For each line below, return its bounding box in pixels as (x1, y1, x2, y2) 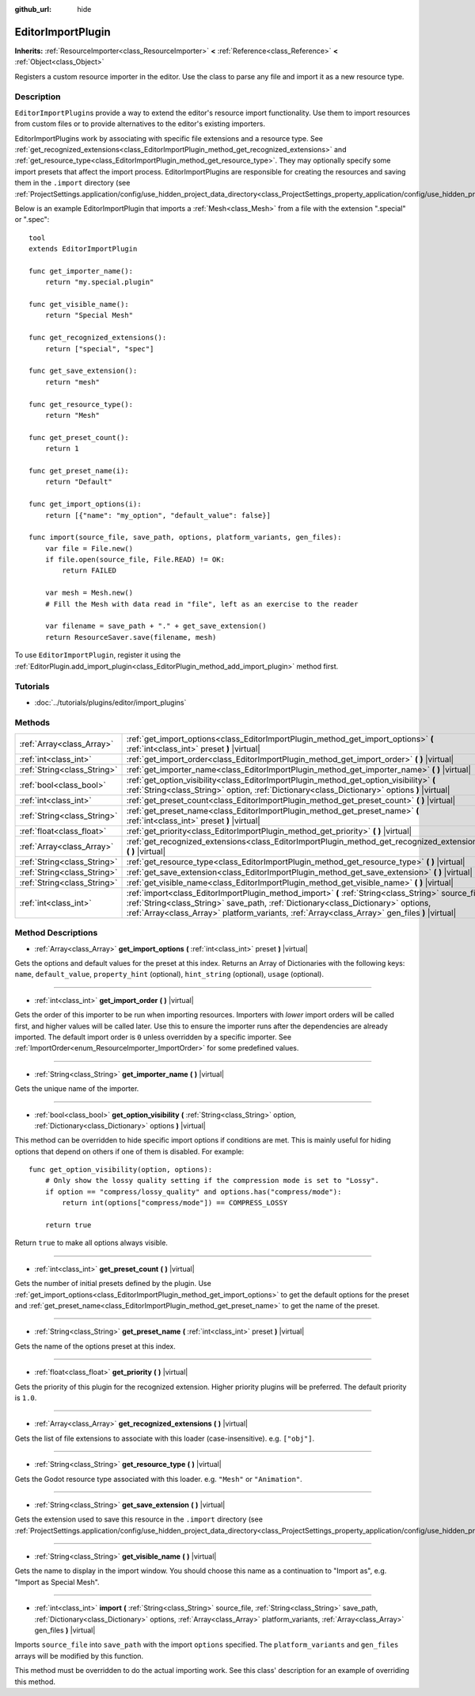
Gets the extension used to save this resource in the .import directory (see (14, 1514, 263, 1524)
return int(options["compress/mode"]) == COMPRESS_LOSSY (62, 1198, 288, 1208)
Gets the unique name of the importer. (14, 1084, 139, 1093)
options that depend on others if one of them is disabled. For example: (14, 1147, 245, 1156)
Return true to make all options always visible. (14, 1238, 168, 1248)
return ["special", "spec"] (44, 344, 154, 353)
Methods (14, 718, 51, 729)
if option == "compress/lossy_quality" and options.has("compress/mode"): (44, 1187, 342, 1196)
